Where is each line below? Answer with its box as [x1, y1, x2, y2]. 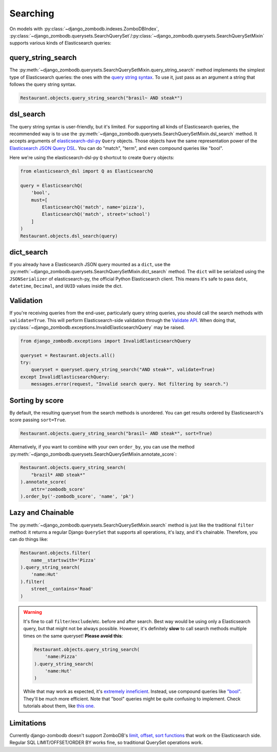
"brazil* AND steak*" [31, 472, 86, 478]
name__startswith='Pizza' [31, 557, 96, 563]
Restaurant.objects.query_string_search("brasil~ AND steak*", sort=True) [20, 430, 213, 437]
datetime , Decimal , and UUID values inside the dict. [9, 283, 123, 289]
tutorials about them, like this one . [23, 703, 95, 709]
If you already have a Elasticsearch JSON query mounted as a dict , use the [9, 261, 171, 268]
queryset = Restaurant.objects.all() [20, 352, 115, 358]
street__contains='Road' [31, 586, 94, 592]
